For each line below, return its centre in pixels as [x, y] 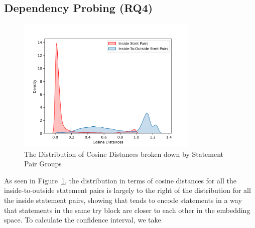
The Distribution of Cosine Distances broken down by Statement [124, 154]
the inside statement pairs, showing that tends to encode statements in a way [123, 200]
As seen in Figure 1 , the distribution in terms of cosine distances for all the [120, 180]
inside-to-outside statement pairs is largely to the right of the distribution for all [127, 190]
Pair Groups [43, 164]
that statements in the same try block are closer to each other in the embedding [127, 210]
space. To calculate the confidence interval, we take [83, 220]
